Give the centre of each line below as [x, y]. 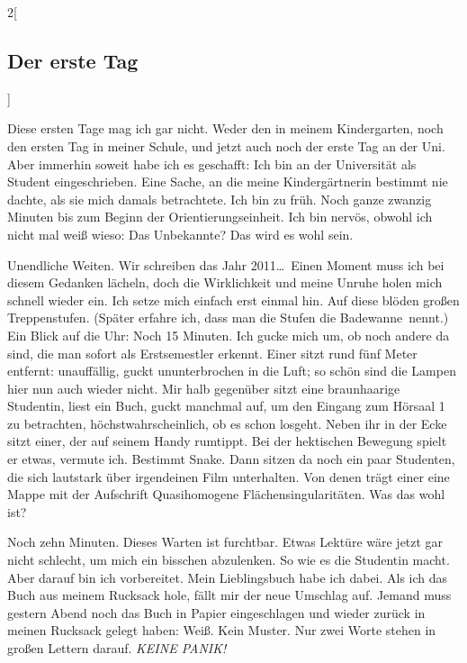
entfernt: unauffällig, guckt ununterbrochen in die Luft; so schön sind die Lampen [232, 371]
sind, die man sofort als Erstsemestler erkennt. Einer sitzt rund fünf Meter [212, 353]
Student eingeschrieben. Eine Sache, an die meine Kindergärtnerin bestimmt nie [228, 182]
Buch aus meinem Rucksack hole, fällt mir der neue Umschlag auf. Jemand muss [229, 595]
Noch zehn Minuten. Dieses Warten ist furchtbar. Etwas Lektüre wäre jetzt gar [225, 542]
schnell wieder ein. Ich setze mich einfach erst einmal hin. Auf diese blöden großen [233, 300]
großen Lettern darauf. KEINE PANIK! [117, 648]
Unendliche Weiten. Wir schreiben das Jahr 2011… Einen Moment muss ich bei [226, 264]
